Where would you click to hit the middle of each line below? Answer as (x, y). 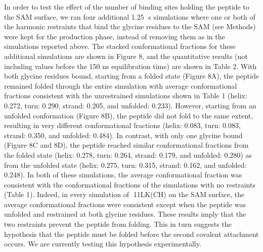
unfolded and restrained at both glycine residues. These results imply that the (125, 214)
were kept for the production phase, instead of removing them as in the (115, 36)
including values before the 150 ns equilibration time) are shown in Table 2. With (130, 66)
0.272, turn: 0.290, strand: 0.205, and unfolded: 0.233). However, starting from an (130, 105)
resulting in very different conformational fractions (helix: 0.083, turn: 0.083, (122, 125)
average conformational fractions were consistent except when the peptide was (125, 204)
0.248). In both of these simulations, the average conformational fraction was (123, 175)
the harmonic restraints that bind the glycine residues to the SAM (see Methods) (130, 26)
